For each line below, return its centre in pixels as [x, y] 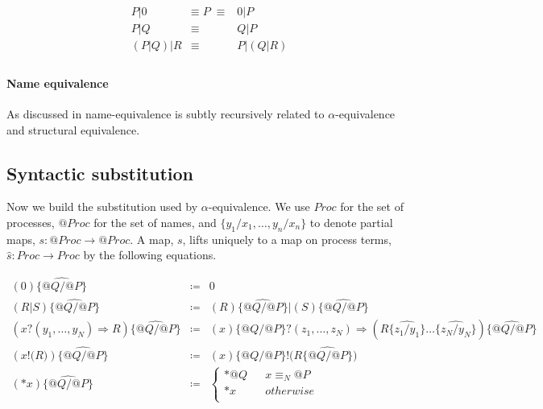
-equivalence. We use [259, 207]
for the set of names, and [155, 222]
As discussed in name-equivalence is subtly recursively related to [166, 113]
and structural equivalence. [73, 129]
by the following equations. [150, 255]
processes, [31, 222]
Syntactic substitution [100, 173]
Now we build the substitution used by [102, 207]
